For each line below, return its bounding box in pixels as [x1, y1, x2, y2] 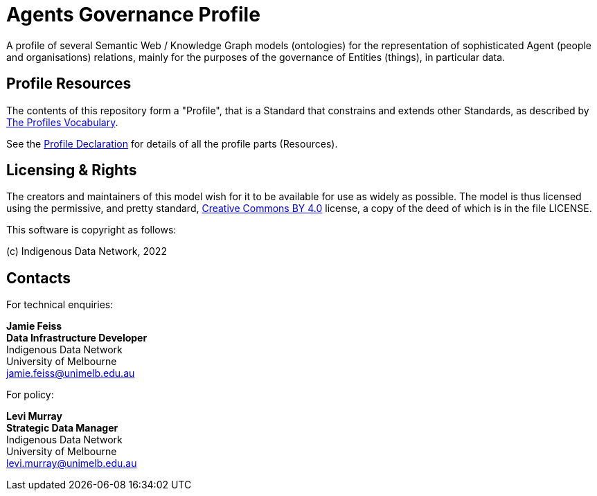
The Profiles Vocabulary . [6, 116, 118, 128]
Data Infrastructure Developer [6, 332, 148, 344]
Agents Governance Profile [6, 3, 260, 26]
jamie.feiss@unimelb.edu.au [6, 367, 135, 380]
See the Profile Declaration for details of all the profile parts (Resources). [6, 137, 338, 150]
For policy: [6, 389, 54, 401]
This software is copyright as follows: [6, 224, 177, 236]
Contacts [6, 269, 71, 287]
